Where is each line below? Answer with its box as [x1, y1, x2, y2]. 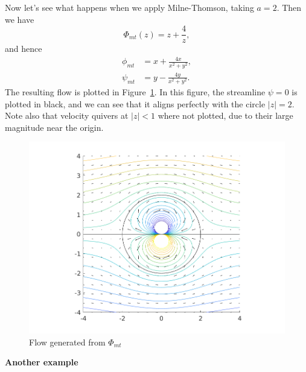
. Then [276, 1, 302, 13]
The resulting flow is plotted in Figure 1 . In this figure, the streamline [5, 86, 266, 98]
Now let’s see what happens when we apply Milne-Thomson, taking [5, 1, 254, 13]
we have [5, 13, 34, 25]
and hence [5, 42, 42, 55]
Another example [5, 356, 78, 368]
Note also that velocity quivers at [5, 109, 129, 122]
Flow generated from [29, 335, 106, 348]
